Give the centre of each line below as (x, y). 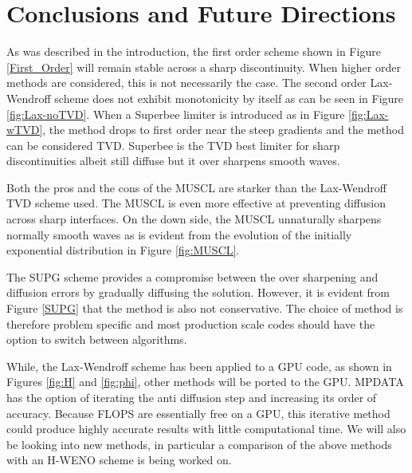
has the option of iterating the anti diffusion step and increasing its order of (192, 397)
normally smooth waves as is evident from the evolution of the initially (179, 234)
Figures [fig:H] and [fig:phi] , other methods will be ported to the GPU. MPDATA (205, 382)
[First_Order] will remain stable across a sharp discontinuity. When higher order (204, 67)
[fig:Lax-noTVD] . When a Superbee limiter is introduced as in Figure (176, 114)
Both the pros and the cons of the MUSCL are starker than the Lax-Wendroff (197, 187)
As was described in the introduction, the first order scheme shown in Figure (194, 51)
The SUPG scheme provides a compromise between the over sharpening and (192, 276)
